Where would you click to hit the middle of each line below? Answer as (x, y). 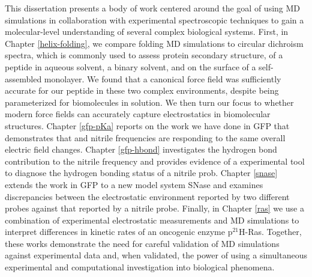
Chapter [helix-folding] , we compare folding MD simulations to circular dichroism (154, 43)
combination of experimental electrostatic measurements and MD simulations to (152, 220)
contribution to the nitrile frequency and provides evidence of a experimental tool (155, 161)
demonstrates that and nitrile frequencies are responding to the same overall (145, 137)
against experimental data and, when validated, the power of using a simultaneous (156, 255)
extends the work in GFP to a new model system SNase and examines (134, 184)
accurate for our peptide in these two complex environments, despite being (142, 90)
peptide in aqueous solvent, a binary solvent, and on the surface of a (130, 66)
